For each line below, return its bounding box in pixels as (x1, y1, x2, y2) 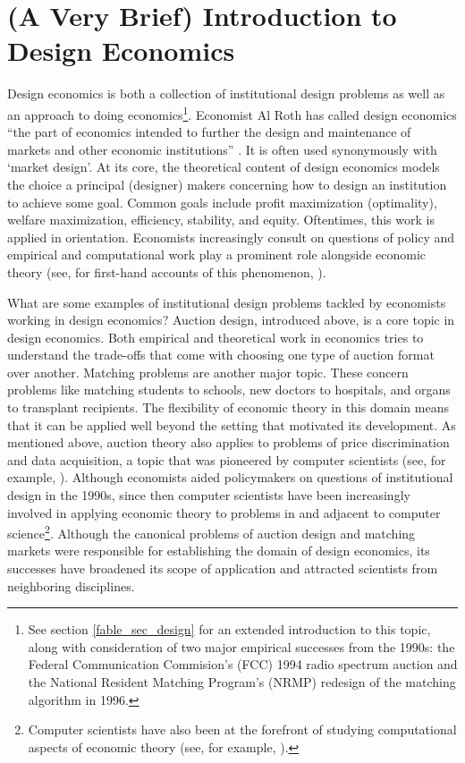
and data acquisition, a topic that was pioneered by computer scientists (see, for (7, 450, 446, 469)
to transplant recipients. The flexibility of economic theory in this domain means (7, 398, 449, 417)
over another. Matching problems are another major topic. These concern (7, 362, 409, 381)
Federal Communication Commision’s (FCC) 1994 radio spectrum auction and (28, 655, 458, 674)
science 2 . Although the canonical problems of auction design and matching (7, 521, 416, 542)
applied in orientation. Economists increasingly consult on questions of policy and (7, 227, 455, 246)
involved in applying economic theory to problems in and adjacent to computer (7, 503, 441, 521)
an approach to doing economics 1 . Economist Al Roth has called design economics (7, 102, 457, 123)
